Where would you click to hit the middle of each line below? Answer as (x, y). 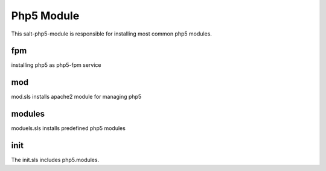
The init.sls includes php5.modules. (55, 160)
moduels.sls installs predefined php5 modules (69, 128)
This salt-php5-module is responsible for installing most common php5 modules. (112, 34)
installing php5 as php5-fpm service (56, 65)
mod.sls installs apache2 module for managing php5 (76, 97)
